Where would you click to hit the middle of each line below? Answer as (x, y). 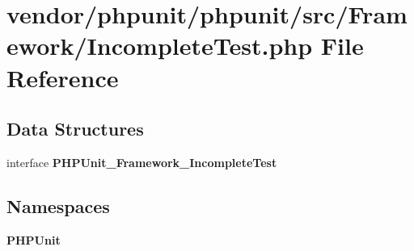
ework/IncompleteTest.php (160, 46)
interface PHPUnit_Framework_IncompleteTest (142, 162)
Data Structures (75, 129)
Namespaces (58, 205)
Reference (63, 77)
